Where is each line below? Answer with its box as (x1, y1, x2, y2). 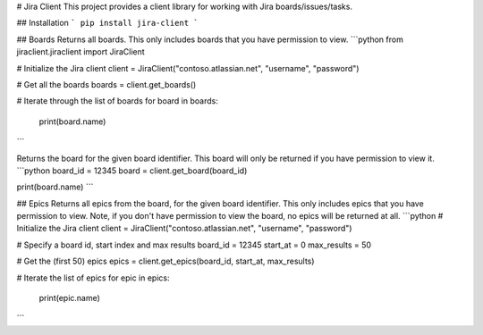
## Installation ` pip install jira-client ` (16, 18, 199, 29)
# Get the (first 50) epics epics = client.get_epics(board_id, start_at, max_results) (16, 255, 315, 267)
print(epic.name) (38, 293, 100, 304)
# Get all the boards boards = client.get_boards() (16, 79, 197, 89)
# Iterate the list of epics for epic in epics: (16, 272, 170, 283)
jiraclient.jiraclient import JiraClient (16, 46, 145, 57)
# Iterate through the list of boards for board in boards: (16, 96, 218, 106)
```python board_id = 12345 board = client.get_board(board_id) (16, 165, 248, 176)
